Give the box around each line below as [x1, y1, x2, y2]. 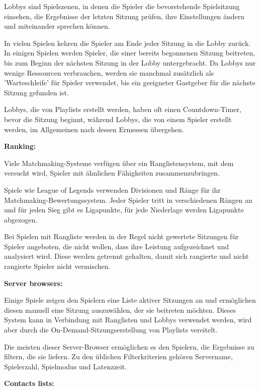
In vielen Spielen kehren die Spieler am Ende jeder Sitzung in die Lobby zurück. [4, 37, 251, 48]
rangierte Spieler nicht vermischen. [4, 261, 111, 271]
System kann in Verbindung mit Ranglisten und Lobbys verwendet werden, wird [4, 314, 252, 325]
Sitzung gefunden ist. [4, 87, 69, 97]
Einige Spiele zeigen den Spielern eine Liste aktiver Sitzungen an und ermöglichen [4, 295, 256, 305]
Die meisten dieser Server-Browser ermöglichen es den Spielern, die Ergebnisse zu [4, 341, 254, 352]
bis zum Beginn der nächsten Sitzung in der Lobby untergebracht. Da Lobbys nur [4, 57, 256, 68]
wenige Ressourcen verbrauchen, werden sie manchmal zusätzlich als [4, 67, 214, 78]
